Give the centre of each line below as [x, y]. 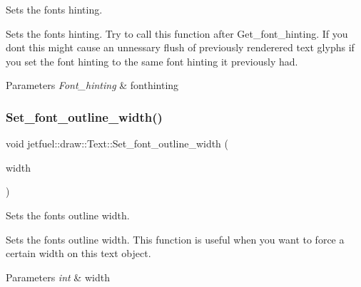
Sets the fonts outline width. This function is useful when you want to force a [175, 239]
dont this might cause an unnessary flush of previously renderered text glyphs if [180, 47]
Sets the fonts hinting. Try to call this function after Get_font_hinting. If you [177, 33]
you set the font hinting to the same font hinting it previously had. [152, 61]
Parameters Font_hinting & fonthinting [92, 85]
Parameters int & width [58, 277]
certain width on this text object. [78, 253]
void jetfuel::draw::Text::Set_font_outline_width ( [117, 143]
